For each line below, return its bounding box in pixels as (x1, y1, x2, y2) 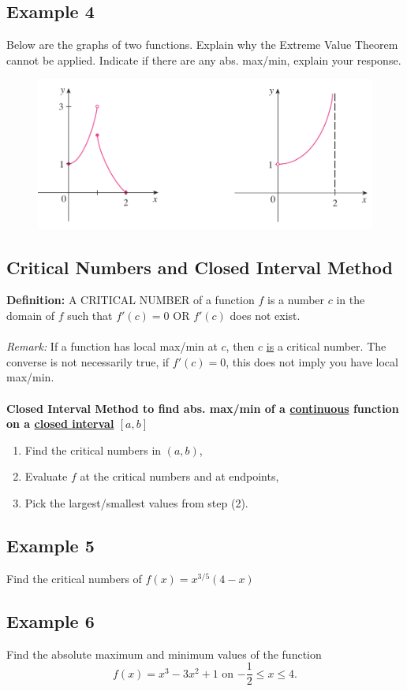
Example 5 (6, 533, 95, 557)
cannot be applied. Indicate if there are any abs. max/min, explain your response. (6, 51, 401, 68)
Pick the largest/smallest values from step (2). (24, 494, 248, 511)
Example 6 (6, 608, 95, 633)
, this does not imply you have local (226, 353, 398, 370)
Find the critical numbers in (24, 441, 162, 458)
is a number (267, 292, 325, 308)
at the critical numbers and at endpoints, (80, 468, 279, 485)
